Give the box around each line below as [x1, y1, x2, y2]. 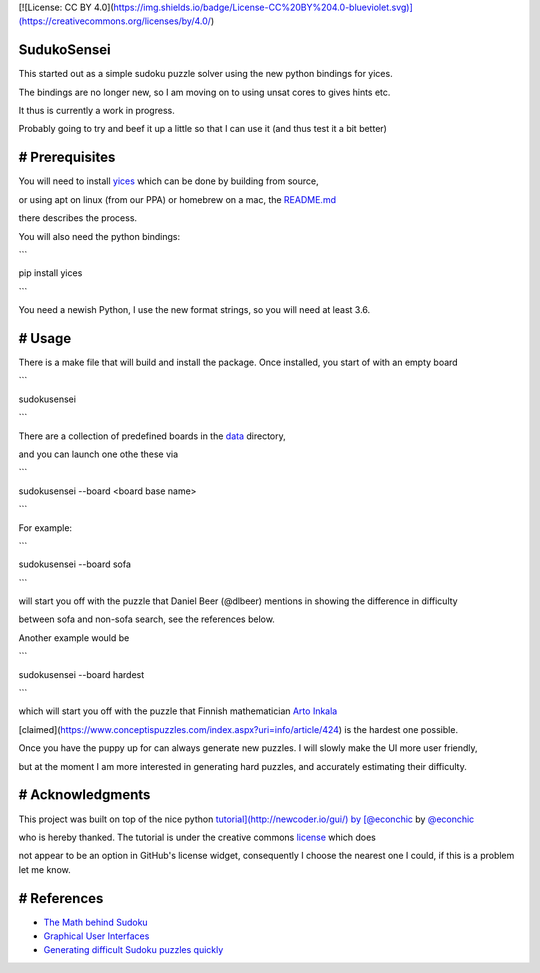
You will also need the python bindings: [18, 230, 180, 242]
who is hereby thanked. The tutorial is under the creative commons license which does [18, 831, 377, 843]
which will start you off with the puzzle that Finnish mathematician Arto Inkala [18, 705, 338, 717]
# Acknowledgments [18, 786, 151, 804]
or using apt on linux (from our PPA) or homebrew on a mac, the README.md [18, 193, 337, 205]
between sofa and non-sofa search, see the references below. [18, 613, 275, 625]
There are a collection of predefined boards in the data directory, [18, 430, 286, 442]
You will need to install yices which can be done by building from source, [18, 175, 319, 187]
